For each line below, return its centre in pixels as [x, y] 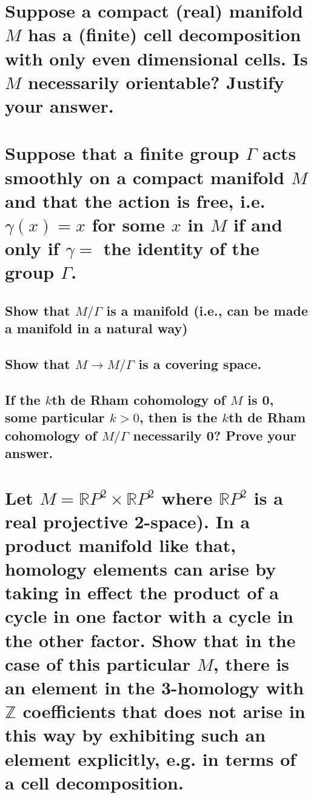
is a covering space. [200, 364]
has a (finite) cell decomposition [164, 34]
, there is [251, 663]
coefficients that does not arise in [164, 711]
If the [23, 399]
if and [258, 224]
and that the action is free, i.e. [135, 200]
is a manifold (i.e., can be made [207, 310]
